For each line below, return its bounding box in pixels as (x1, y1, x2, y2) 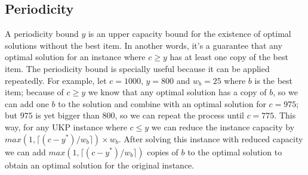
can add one (5, 97, 49, 110)
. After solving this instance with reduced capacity (118, 132, 303, 145)
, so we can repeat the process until (115, 109, 244, 121)
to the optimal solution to (187, 145, 282, 158)
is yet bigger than (35, 109, 100, 121)
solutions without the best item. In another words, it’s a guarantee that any (5, 39, 282, 51)
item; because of (5, 86, 64, 98)
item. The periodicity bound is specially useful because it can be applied (5, 62, 270, 74)
